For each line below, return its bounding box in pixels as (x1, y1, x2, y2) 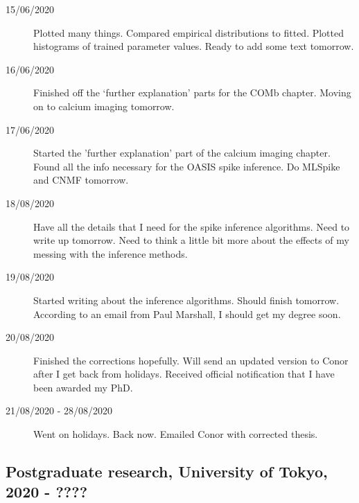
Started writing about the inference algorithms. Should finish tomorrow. (33, 292, 340, 307)
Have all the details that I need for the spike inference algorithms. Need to (33, 219, 350, 233)
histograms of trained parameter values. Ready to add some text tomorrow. (33, 39, 354, 53)
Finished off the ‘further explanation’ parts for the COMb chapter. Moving (33, 85, 351, 100)
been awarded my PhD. (33, 380, 133, 394)
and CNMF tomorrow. (33, 173, 129, 187)
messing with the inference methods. (33, 246, 188, 261)
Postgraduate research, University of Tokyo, (6, 461, 328, 482)
